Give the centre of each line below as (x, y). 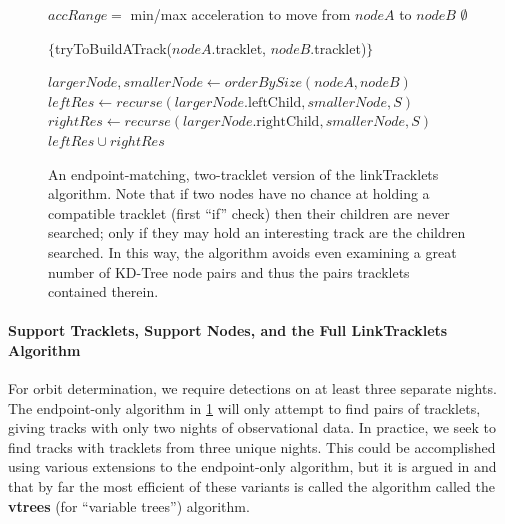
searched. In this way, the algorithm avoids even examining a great (252, 251)
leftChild (274, 102)
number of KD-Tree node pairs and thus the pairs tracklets (229, 271)
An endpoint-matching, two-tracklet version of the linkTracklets (243, 173)
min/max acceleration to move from (240, 14)
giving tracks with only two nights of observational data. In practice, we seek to (252, 427)
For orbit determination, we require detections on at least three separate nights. (252, 388)
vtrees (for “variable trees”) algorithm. (129, 505)
